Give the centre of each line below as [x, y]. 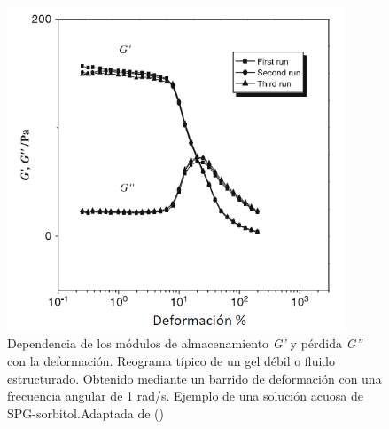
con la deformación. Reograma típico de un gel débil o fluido [171, 360]
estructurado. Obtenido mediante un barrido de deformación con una [194, 378]
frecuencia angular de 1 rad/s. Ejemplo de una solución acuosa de [185, 396]
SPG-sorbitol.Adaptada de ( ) [86, 413]
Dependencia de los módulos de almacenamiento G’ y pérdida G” [185, 343]
